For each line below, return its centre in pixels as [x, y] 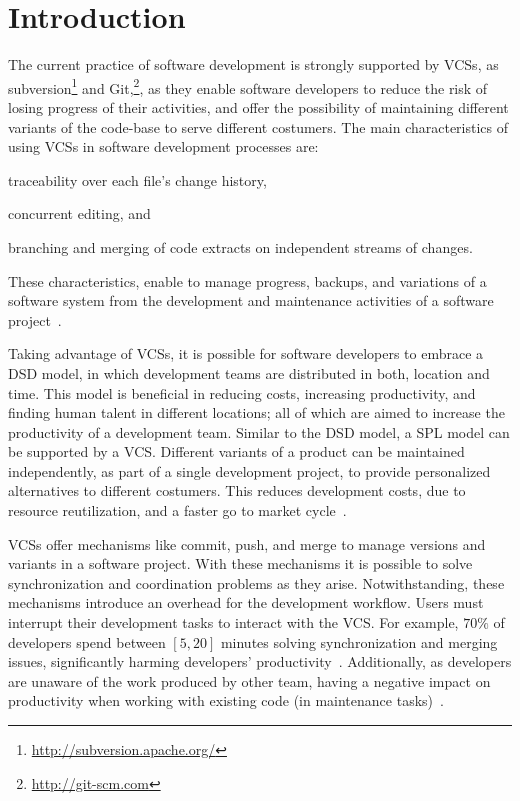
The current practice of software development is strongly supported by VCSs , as [253, 64]
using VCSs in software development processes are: [163, 146]
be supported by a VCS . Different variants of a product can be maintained [236, 451]
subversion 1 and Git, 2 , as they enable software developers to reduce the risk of [248, 86]
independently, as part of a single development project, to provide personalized [249, 470]
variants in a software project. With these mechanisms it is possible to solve [240, 563]
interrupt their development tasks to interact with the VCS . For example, [233, 622]
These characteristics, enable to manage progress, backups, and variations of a [247, 280]
